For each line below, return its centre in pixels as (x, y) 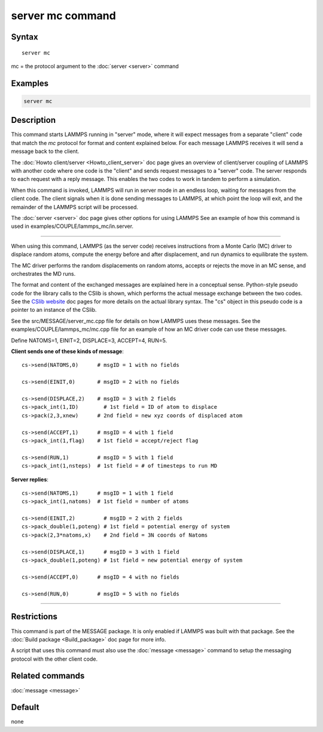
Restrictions (34, 617)
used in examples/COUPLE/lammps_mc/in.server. (72, 226)
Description (33, 120)
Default (25, 707)
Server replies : (30, 479)
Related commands (48, 676)
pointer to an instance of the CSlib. (54, 310)
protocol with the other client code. (54, 659)
